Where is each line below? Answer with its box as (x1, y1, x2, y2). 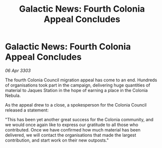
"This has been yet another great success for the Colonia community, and (5, 116, 154, 122)
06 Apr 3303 (5, 67, 31, 74)
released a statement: (5, 107, 49, 113)
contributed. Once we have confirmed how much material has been (5, 127, 141, 132)
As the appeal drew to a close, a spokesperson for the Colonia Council (5, 102, 147, 108)
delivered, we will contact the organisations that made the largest (5, 132, 137, 138)
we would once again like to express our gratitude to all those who (5, 122, 139, 128)
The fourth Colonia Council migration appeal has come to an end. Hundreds (5, 77, 158, 83)
